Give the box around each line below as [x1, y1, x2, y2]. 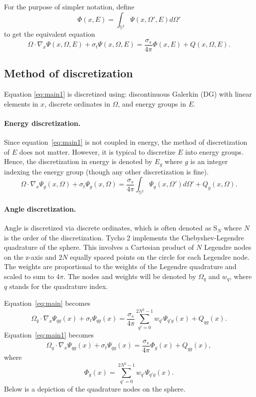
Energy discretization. [4, 118, 81, 128]
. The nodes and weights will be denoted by [64, 271, 196, 282]
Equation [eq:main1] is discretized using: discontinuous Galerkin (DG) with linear [4, 89, 252, 99]
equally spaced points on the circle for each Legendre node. [70, 251, 250, 262]
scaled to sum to [4, 271, 54, 282]
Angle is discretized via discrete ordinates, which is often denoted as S [4, 223, 217, 233]
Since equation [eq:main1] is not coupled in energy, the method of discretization [4, 137, 248, 147]
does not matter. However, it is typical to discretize [19, 146, 176, 157]
